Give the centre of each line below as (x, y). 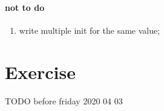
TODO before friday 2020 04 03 (64, 100)
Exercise (40, 71)
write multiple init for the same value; (90, 30)
